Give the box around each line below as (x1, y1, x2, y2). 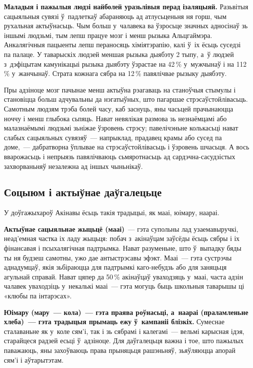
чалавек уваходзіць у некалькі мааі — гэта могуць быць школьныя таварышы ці (4, 281, 244, 291)
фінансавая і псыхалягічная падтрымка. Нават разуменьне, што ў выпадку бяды (4, 243, 242, 253)
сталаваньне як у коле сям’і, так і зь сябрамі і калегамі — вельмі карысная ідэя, (4, 326, 245, 336)
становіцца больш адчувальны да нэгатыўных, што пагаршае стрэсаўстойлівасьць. (4, 94, 248, 104)
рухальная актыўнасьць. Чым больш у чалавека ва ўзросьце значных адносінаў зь (4, 20, 248, 31)
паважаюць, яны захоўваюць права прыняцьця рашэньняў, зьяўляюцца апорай (4, 345, 235, 355)
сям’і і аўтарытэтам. (4, 354, 64, 365)
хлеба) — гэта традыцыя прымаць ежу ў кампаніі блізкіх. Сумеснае (4, 316, 225, 327)
